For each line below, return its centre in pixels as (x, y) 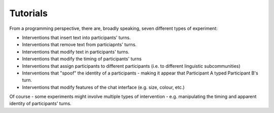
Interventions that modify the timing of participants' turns (82, 59)
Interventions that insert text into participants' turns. (77, 37)
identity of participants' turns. (40, 103)
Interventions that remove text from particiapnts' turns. (79, 45)
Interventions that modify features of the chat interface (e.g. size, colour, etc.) (103, 87)
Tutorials (28, 13)
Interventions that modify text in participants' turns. (76, 52)
